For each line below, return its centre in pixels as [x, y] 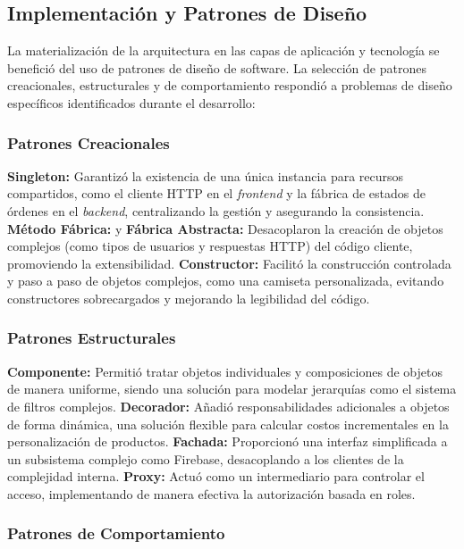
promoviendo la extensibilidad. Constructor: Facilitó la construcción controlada [229, 263]
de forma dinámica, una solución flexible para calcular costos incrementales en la [228, 424]
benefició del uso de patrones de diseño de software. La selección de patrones [217, 67]
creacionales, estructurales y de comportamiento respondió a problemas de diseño [230, 85]
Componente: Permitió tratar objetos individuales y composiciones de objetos [225, 371]
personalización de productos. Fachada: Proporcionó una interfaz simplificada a [228, 441]
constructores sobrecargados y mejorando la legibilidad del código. [189, 298]
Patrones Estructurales [92, 338]
